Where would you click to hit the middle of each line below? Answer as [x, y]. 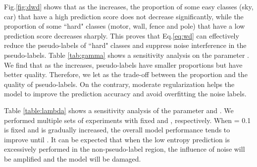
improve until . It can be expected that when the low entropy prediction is [117, 139]
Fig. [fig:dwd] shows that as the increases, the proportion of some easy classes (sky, [129, 6]
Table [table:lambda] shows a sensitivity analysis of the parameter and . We [119, 110]
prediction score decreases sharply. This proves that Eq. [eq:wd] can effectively [122, 35]
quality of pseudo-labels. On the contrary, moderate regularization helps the [119, 84]
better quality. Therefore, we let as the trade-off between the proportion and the [126, 74]
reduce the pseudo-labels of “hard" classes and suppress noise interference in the [125, 45]
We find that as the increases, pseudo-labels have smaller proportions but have [123, 64]
